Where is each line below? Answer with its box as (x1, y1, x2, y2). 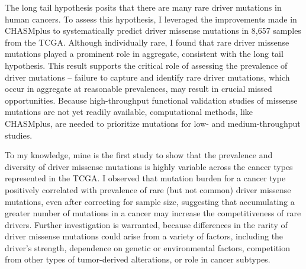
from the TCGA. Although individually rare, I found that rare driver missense (5, 36, 289, 48)
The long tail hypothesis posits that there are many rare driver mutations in (5, 1, 282, 13)
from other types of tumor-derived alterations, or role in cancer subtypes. (5, 253, 270, 265)
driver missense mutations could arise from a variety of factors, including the (5, 230, 284, 242)
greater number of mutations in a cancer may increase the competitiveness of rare (5, 207, 301, 219)
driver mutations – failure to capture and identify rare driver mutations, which (5, 71, 290, 83)
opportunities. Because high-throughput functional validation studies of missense (5, 94, 298, 106)
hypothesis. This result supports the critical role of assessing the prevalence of (5, 59, 288, 71)
